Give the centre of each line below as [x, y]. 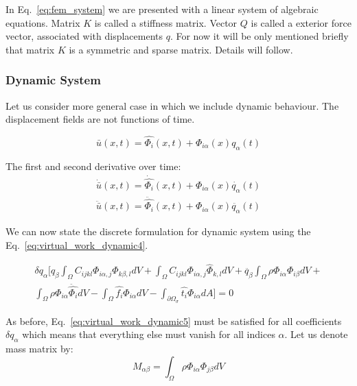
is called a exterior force [301, 22]
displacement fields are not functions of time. [100, 119]
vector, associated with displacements [84, 36]
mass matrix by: [39, 349]
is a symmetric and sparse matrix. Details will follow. [181, 49]
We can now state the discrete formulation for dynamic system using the [158, 231]
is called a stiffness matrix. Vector [166, 22]
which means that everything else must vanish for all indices [149, 334]
